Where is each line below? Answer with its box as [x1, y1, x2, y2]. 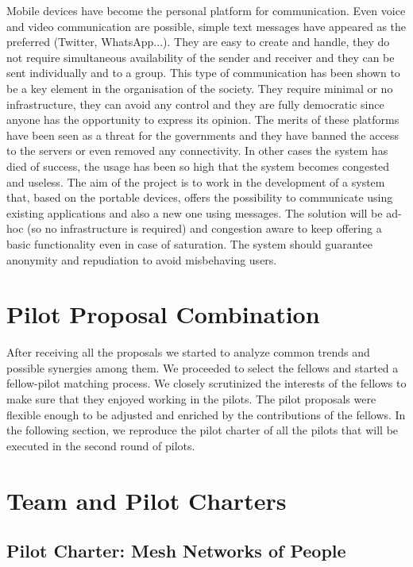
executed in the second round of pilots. [6, 437, 195, 453]
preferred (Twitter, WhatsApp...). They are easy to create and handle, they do [6, 33, 390, 50]
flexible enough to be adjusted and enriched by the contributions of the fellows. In [6, 406, 406, 422]
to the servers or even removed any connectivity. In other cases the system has [6, 142, 388, 159]
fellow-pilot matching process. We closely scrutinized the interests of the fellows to [6, 375, 407, 391]
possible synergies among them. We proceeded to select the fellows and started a [6, 359, 399, 376]
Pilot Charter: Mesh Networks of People [6, 538, 346, 563]
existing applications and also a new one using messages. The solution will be [6, 204, 383, 221]
